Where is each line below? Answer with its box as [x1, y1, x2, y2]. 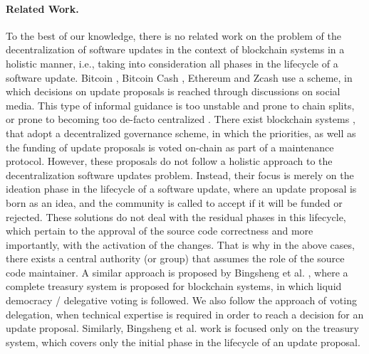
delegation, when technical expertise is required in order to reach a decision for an [6, 306, 364, 321]
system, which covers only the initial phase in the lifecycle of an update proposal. [6, 334, 360, 349]
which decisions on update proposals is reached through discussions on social [6, 84, 341, 99]
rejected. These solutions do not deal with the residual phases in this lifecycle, [6, 209, 346, 224]
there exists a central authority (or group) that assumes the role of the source [6, 251, 345, 266]
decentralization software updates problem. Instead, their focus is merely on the [6, 167, 354, 182]
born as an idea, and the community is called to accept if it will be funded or [6, 195, 343, 210]
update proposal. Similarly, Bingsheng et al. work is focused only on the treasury [6, 321, 359, 336]
